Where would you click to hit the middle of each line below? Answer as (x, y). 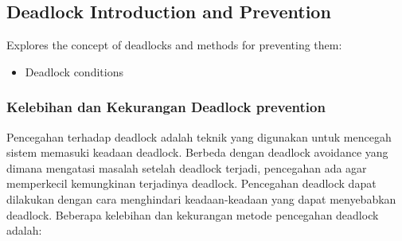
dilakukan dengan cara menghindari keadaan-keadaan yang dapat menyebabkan (201, 198)
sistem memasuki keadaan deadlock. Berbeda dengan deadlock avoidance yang (197, 152)
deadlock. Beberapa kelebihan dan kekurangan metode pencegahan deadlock (193, 214)
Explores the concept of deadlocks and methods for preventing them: (174, 45)
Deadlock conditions (74, 71)
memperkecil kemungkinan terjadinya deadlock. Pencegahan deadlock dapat (191, 183)
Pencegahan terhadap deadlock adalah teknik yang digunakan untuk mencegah (199, 136)
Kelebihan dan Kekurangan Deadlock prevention (166, 107)
